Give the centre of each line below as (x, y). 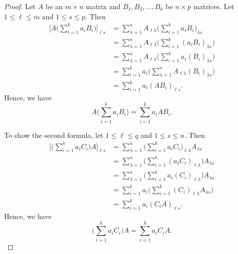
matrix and (103, 6)
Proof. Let (20, 6)
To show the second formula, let (54, 135)
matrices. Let (214, 6)
